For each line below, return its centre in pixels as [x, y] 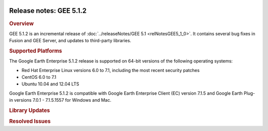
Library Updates [30, 110]
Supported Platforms [35, 51]
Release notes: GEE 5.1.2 [48, 11]
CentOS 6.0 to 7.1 [39, 77]
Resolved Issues [30, 122]
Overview [22, 23]
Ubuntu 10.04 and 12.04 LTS [50, 84]
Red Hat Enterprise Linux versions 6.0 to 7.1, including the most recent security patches [111, 70]
